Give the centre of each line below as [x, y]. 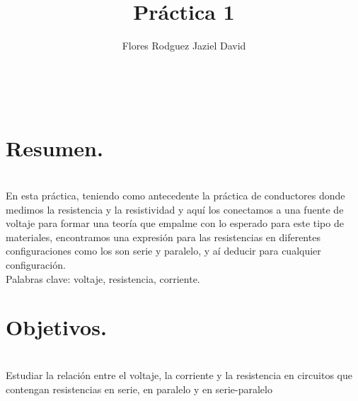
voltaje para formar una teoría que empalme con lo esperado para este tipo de [175, 223]
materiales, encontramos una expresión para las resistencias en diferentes [163, 237]
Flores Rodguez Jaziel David [184, 46]
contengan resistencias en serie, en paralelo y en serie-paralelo [139, 389]
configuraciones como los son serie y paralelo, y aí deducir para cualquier [163, 251]
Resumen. [54, 147]
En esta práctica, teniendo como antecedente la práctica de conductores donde [175, 196]
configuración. [36, 265]
